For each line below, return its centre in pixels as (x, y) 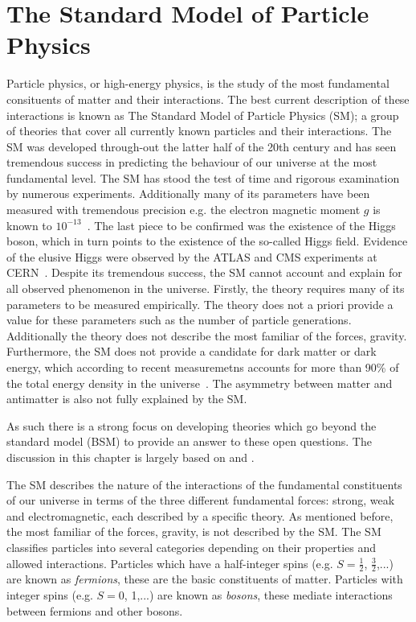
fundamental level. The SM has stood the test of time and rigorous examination (203, 177)
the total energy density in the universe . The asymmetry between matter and (200, 383)
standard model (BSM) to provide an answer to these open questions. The (189, 441)
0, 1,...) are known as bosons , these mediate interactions (255, 594)
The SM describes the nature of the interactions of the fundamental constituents (204, 484)
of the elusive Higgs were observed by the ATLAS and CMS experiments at (192, 256)
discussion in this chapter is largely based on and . (131, 457)
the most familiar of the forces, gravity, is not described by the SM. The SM (194, 531)
